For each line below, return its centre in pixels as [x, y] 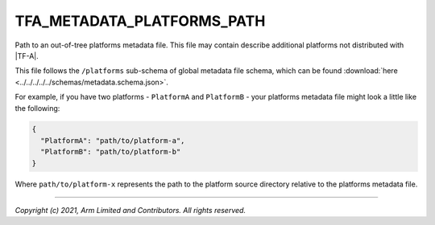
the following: [37, 108]
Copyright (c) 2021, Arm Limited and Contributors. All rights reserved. [130, 211]
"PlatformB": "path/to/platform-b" [111, 152]
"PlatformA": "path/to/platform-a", [113, 140]
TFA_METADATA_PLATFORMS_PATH [140, 21]
